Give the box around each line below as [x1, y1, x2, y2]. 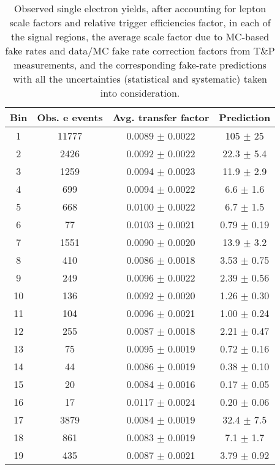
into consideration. [100, 86, 180, 100]
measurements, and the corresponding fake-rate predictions [13, 58, 267, 72]
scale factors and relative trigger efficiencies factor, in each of [9, 15, 271, 29]
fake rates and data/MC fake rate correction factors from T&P [5, 43, 275, 58]
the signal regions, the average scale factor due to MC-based [10, 29, 270, 43]
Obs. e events [37, 110, 103, 124]
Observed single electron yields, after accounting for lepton [13, 1, 267, 15]
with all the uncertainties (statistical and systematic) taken [13, 72, 267, 86]
